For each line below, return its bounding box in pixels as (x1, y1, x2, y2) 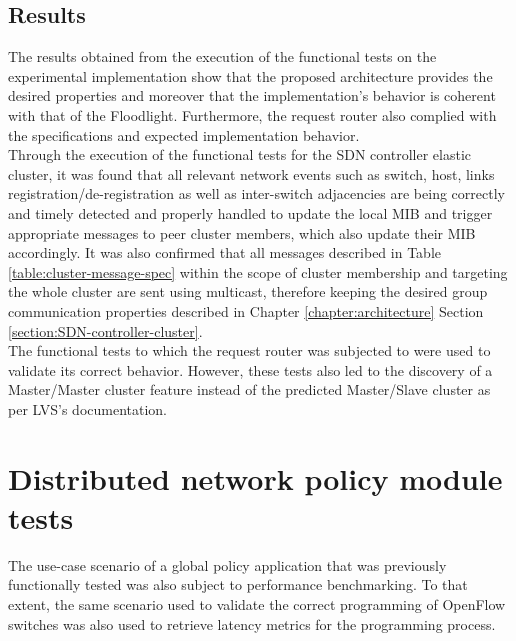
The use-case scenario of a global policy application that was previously (8, 554, 447, 575)
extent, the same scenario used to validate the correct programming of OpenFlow (8, 593, 506, 614)
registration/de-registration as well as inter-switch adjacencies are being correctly (8, 183, 505, 204)
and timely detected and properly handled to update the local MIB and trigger (8, 202, 493, 223)
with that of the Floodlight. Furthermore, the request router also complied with (8, 104, 497, 125)
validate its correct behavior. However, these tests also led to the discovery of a (8, 359, 493, 380)
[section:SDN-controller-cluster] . (8, 320, 203, 341)
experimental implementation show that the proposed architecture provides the (8, 65, 493, 86)
